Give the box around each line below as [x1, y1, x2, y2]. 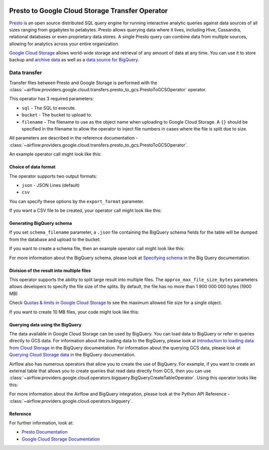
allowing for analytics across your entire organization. [9, 40, 120, 47]
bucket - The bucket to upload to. [21, 112, 92, 118]
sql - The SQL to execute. [21, 105, 76, 111]
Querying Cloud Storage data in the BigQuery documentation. [9, 352, 136, 358]
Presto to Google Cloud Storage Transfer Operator [9, 6, 168, 15]
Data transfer [9, 69, 42, 76]
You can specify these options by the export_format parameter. [9, 198, 144, 204]
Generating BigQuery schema [9, 220, 72, 226]
